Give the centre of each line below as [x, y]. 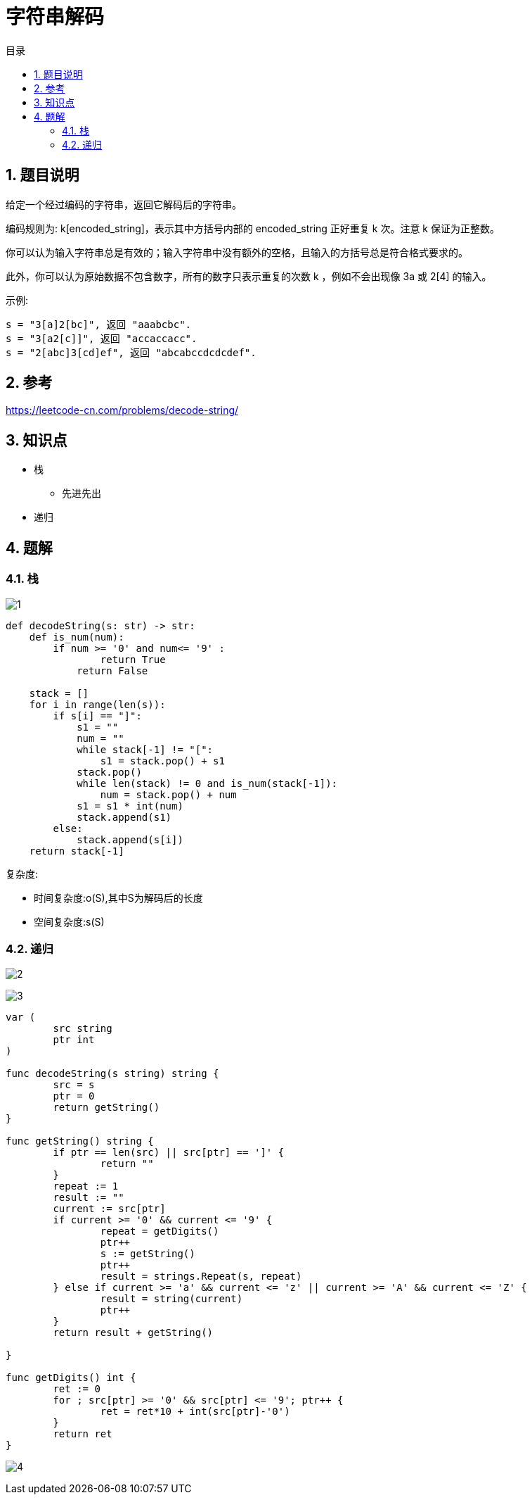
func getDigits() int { [71, 1378]
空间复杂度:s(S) [69, 921]
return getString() [106, 1108]
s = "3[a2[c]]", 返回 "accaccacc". [102, 338]
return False [112, 670]
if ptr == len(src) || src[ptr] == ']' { [169, 1153]
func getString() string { [80, 1141]
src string [83, 1029]
